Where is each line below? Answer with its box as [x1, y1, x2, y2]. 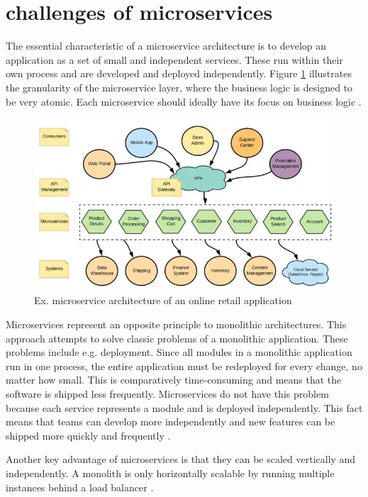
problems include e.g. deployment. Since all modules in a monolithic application [6, 345, 352, 359]
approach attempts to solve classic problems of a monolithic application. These [6, 330, 348, 345]
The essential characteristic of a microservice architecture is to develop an [6, 38, 327, 53]
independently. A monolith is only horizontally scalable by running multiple [6, 466, 335, 481]
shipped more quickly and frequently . [6, 428, 171, 442]
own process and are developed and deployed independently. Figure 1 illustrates [6, 66, 352, 81]
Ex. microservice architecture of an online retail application [34, 293, 292, 308]
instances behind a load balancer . [6, 479, 154, 494]
